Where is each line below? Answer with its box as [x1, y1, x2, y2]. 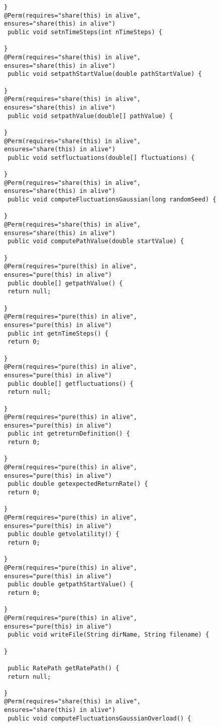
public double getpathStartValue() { [8, 581, 134, 588]
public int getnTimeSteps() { [8, 330, 108, 337]
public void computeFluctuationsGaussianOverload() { [8, 714, 191, 722]
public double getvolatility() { [8, 531, 120, 538]
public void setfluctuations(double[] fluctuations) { [8, 154, 195, 161]
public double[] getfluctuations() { [8, 380, 134, 387]
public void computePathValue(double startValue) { [8, 238, 184, 245]
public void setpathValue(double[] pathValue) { [8, 112, 173, 120]
